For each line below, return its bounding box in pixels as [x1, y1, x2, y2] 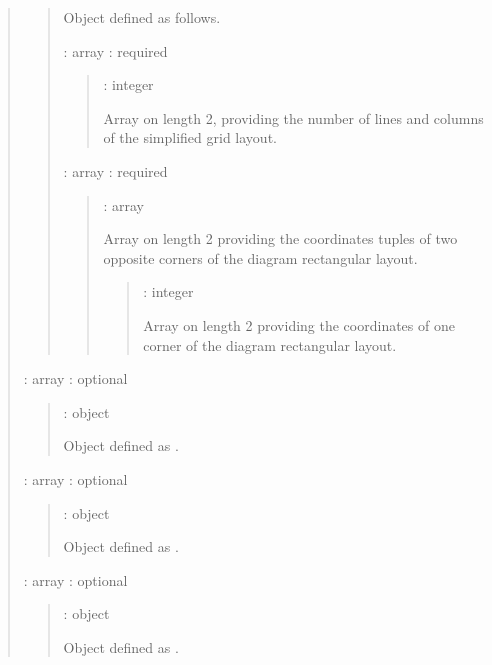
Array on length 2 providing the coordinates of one [143, 314, 455, 335]
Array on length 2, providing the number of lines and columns [103, 107, 484, 128]
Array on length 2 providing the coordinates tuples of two [103, 228, 458, 249]
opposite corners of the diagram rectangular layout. [103, 247, 418, 268]
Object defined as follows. [63, 7, 221, 27]
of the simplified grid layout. [103, 127, 277, 148]
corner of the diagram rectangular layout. [143, 334, 397, 355]
